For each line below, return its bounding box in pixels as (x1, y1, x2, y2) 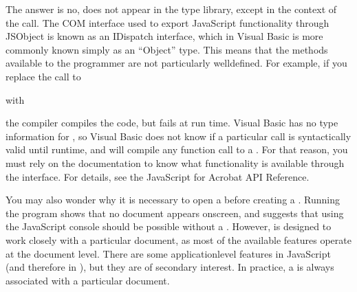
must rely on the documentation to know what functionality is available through (6, 155, 345, 170)
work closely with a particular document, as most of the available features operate (6, 232, 351, 247)
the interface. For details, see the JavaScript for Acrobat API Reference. (6, 169, 310, 183)
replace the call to (6, 69, 81, 83)
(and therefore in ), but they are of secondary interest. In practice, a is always (6, 260, 334, 274)
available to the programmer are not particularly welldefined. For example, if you (6, 56, 347, 70)
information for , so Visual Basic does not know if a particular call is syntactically (6, 128, 351, 143)
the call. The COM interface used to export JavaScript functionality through (6, 15, 329, 30)
